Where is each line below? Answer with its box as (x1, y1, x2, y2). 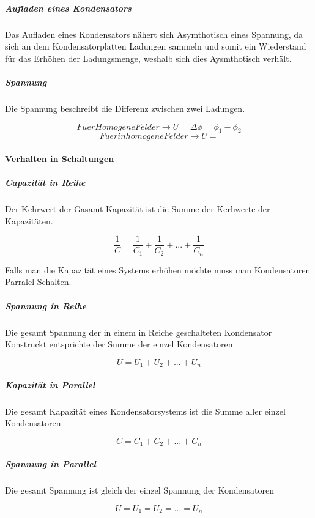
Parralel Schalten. (5, 275, 72, 288)
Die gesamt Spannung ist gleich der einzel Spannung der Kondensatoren (5, 483, 275, 496)
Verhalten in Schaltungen (5, 152, 114, 165)
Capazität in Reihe (5, 176, 86, 189)
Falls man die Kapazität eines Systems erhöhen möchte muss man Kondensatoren (5, 263, 311, 276)
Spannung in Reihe (5, 299, 87, 312)
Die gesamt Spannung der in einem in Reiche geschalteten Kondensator (5, 325, 272, 338)
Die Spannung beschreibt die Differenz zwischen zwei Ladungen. (5, 102, 245, 114)
